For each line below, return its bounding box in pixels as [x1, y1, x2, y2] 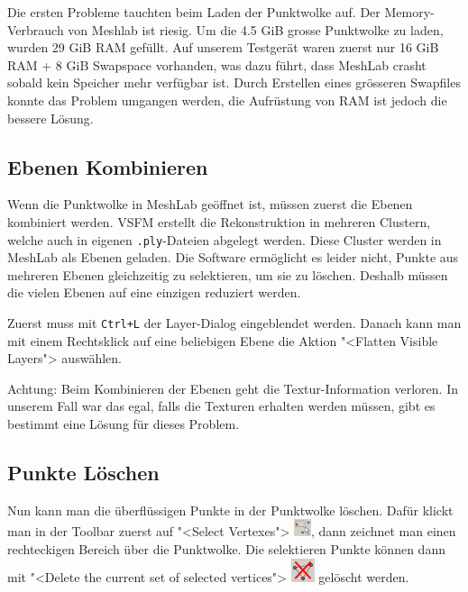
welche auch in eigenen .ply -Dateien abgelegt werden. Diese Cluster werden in [7, 230, 442, 249]
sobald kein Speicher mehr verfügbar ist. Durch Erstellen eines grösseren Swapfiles [7, 73, 461, 92]
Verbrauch [7, 20, 64, 39]
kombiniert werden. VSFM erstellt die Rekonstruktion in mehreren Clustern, [7, 212, 431, 231]
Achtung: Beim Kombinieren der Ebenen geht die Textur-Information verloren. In [7, 378, 458, 397]
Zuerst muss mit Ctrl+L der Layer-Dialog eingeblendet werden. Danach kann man [7, 313, 462, 332]
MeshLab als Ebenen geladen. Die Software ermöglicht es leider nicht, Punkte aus [7, 248, 459, 267]
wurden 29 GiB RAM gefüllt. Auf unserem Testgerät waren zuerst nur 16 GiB [7, 38, 439, 57]
